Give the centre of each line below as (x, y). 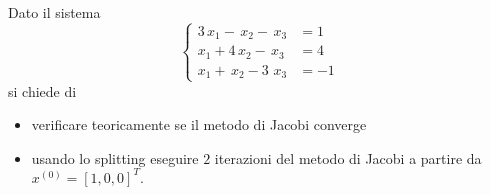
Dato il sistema (54, 12)
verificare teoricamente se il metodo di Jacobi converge (199, 124)
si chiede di (42, 90)
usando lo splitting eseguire (115, 157)
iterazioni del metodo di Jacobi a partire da (348, 157)
